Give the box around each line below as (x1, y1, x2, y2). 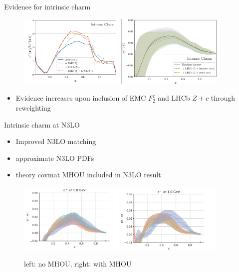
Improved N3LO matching (15, 136, 96, 146)
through (211, 93, 236, 103)
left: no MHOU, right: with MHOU (24, 258, 132, 269)
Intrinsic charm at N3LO (4, 119, 80, 130)
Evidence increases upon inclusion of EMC (15, 93, 146, 103)
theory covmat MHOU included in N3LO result (15, 169, 161, 180)
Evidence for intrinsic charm (4, 1, 91, 11)
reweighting (15, 103, 51, 113)
